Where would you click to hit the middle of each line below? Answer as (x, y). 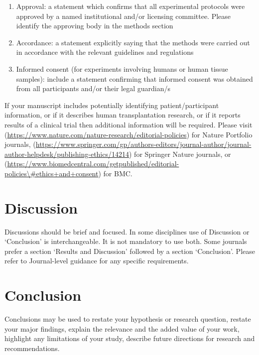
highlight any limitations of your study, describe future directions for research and (130, 338)
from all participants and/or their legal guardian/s (93, 88)
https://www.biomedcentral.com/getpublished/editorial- (93, 164)
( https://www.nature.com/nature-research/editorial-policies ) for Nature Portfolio (129, 134)
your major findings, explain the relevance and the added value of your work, (122, 328)
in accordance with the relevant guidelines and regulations (105, 52)
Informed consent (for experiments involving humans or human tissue (122, 68)
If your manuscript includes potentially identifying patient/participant (112, 105)
